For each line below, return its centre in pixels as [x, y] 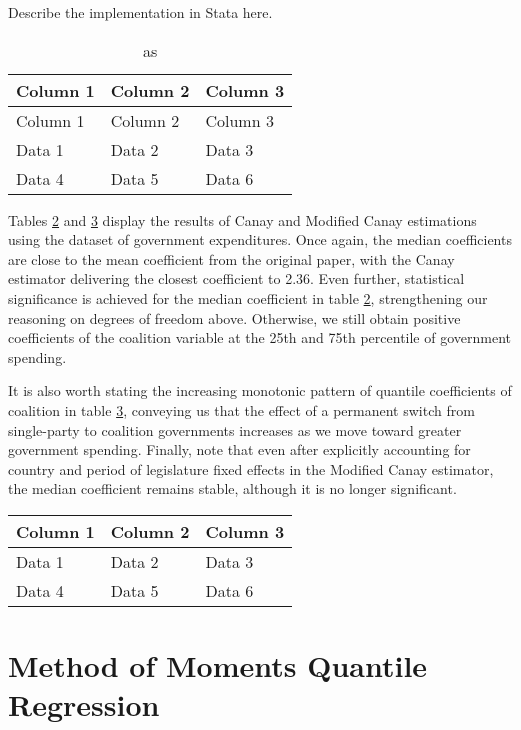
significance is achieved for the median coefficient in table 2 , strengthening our [248, 297]
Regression [84, 704]
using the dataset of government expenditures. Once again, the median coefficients [260, 239]
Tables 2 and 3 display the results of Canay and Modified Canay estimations [242, 219]
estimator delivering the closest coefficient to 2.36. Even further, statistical [236, 278]
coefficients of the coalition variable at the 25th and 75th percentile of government [260, 337]
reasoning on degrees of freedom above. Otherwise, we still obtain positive [234, 317]
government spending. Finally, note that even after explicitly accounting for [239, 449]
